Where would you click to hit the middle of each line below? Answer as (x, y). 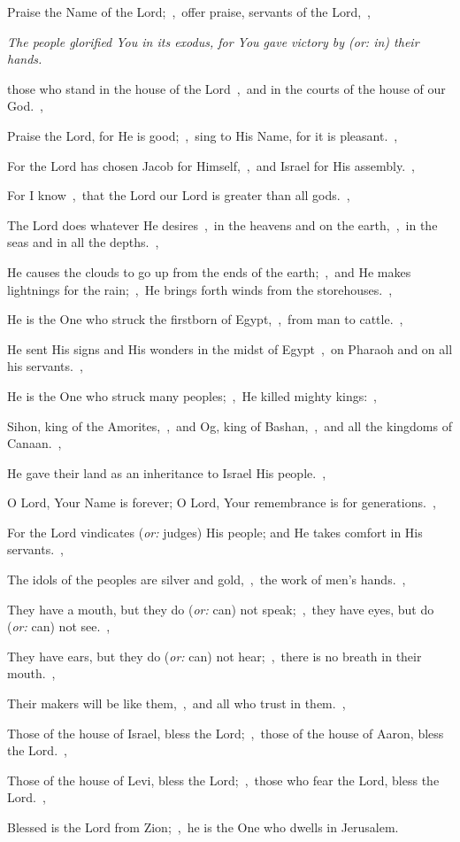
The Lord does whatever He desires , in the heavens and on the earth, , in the (222, 224)
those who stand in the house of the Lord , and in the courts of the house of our (226, 88)
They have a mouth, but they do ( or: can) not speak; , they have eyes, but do (221, 609)
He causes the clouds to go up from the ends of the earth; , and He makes (209, 271)
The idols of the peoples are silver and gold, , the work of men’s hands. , (207, 579)
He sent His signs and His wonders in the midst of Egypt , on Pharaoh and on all (230, 348)
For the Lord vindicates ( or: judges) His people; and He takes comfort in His (215, 532)
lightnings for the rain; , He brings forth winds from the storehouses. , (200, 289)
